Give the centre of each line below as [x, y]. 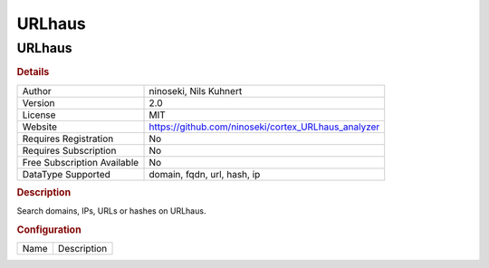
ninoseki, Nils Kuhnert [196, 91]
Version [38, 102]
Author [37, 91]
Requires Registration [68, 139]
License [39, 115]
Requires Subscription [69, 150]
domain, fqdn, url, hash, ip [205, 174]
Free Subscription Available [81, 162]
